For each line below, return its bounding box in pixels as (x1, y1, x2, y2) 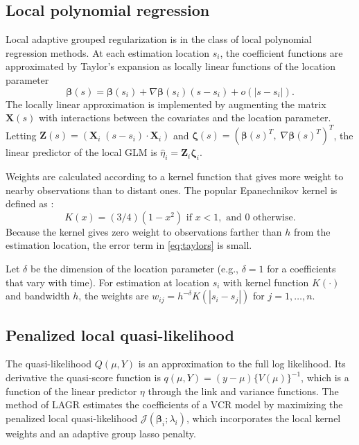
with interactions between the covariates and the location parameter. (38, 110, 331, 125)
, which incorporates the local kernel (186, 410, 341, 425)
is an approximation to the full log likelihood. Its (138, 356, 346, 371)
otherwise (253, 212, 293, 222)
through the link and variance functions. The (148, 383, 339, 398)
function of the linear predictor (6, 383, 137, 398)
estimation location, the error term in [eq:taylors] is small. (6, 238, 252, 252)
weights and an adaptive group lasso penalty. (6, 426, 196, 440)
